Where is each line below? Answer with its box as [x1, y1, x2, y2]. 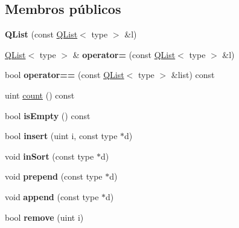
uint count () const [5, 88, 75, 101]
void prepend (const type [5, 170, 103, 183]
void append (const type [5, 190, 99, 203]
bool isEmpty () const [5, 109, 91, 122]
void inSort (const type [5, 149, 94, 162]
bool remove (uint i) [5, 210, 84, 223]
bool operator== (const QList [5, 68, 124, 81]
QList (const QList [5, 28, 78, 41]
